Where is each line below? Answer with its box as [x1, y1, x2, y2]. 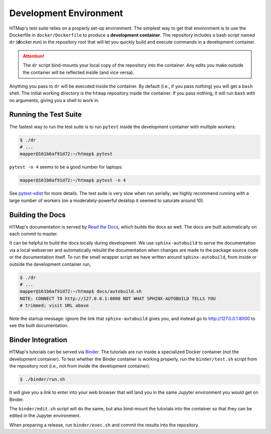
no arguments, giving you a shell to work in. [9, 97, 100, 103]
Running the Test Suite [9, 111, 82, 119]
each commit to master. [9, 231, 58, 237]
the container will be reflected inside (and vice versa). [23, 69, 134, 75]
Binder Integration [9, 336, 67, 344]
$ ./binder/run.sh [20, 377, 65, 382]
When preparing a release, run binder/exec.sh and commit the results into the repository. [9, 422, 199, 428]
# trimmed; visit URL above [20, 303, 89, 308]
